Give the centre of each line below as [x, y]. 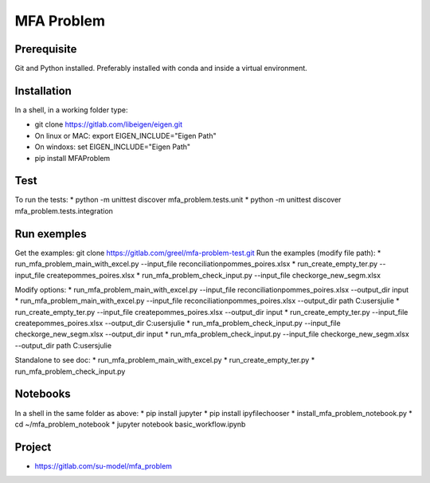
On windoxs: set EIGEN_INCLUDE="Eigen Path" [113, 147]
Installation [43, 90]
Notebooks [43, 394]
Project [33, 447]
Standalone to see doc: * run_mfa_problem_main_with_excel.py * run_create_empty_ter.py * [165, 360]
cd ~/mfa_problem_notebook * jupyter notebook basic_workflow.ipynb [130, 424]
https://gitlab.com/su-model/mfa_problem [104, 465]
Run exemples [51, 234]
